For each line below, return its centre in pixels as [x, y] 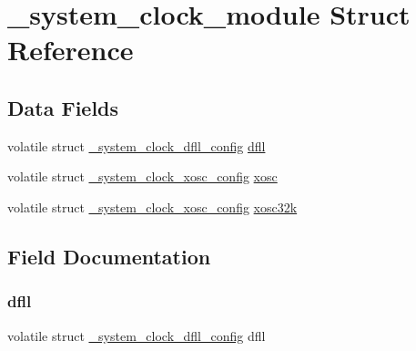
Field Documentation [109, 256]
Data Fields [63, 107]
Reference [71, 50]
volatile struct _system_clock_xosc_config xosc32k [152, 206]
